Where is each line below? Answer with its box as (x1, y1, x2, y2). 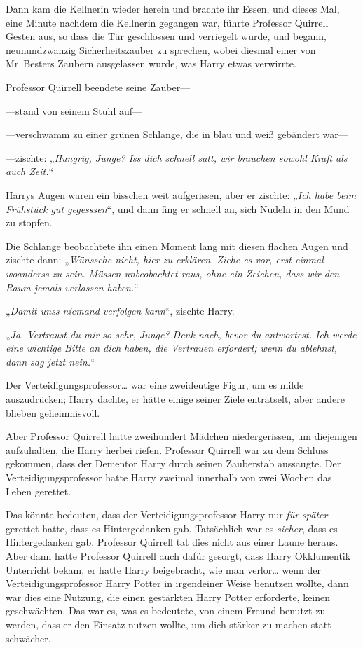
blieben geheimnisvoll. (6, 405, 100, 420)
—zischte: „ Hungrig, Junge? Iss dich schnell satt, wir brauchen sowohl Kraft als (6, 150, 348, 165)
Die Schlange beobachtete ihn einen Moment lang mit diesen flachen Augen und (6, 238, 348, 253)
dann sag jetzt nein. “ (6, 354, 95, 368)
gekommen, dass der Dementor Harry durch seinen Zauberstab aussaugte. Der (6, 456, 341, 471)
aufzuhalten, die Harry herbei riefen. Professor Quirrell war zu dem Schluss (6, 442, 329, 457)
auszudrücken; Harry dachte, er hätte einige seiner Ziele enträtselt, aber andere (6, 392, 345, 406)
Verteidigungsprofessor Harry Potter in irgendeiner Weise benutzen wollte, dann (6, 576, 349, 591)
